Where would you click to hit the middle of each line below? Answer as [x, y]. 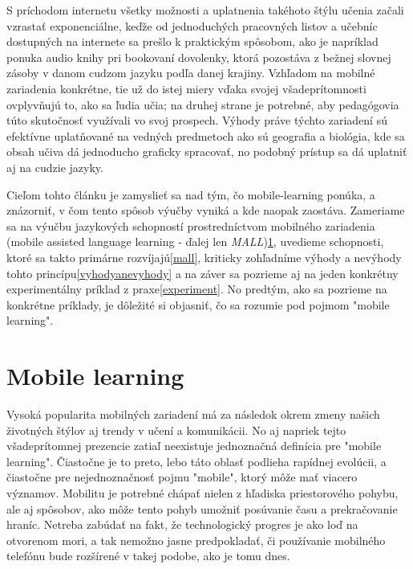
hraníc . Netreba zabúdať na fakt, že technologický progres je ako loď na [182, 524]
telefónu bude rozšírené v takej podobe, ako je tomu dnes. [148, 556]
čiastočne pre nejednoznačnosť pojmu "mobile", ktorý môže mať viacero [182, 477]
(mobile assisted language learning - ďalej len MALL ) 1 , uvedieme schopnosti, [195, 242]
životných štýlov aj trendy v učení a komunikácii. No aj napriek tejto [176, 430]
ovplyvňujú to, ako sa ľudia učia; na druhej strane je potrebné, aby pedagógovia [203, 104]
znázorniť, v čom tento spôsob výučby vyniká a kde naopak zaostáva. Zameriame [206, 210]
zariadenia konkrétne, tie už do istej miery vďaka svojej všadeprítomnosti [186, 88]
